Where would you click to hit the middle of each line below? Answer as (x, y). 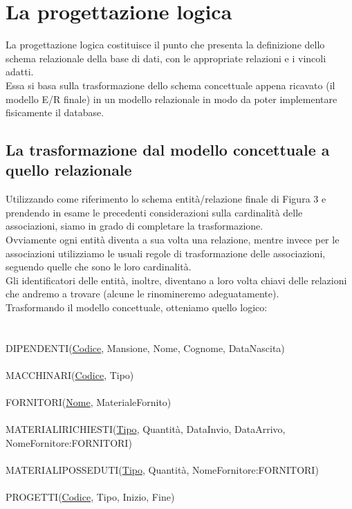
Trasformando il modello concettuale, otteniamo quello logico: (137, 307)
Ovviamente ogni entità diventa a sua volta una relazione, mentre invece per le (173, 240)
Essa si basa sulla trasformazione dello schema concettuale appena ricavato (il (170, 85)
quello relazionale (69, 170)
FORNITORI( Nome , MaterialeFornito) (89, 402)
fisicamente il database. (55, 112)
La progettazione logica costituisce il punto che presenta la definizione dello (165, 45)
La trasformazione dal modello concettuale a (168, 150)
